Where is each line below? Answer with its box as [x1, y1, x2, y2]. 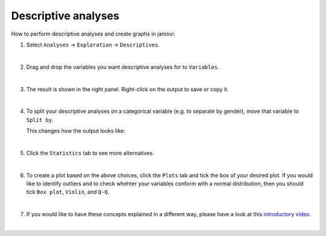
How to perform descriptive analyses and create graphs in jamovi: [11, 30, 175, 37]
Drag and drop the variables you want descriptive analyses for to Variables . [26, 63, 220, 71]
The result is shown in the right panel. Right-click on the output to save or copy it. [26, 85, 229, 93]
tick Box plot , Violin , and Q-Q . [26, 188, 110, 196]
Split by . [26, 116, 54, 123]
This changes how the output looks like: [26, 127, 126, 135]
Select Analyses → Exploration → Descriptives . [26, 41, 160, 48]
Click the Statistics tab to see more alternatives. [26, 149, 154, 156]
